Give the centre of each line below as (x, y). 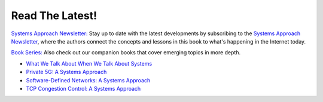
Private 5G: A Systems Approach (66, 72)
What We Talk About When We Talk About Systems (89, 63)
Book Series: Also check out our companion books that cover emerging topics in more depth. (126, 52)
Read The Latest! (54, 16)
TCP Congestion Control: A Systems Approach (83, 88)
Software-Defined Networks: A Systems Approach (88, 80)
